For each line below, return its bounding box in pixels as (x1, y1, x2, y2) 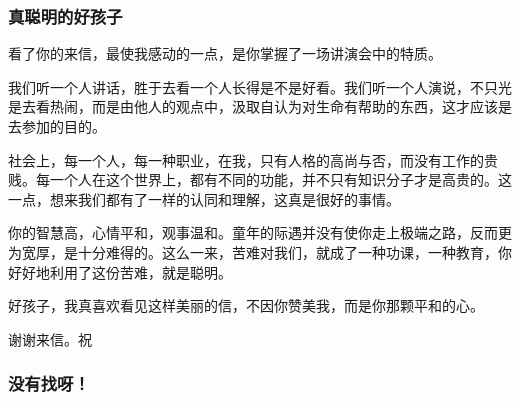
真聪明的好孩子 (8, 3, 123, 28)
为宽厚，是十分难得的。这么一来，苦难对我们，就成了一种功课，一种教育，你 (8, 241, 512, 262)
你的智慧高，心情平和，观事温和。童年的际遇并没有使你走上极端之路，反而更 (8, 222, 512, 243)
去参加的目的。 (8, 116, 106, 136)
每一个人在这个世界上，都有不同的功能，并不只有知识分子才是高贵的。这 (35, 169, 512, 190)
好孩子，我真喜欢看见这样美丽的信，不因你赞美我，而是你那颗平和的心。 (8, 295, 484, 316)
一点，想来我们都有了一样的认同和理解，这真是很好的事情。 (8, 188, 400, 209)
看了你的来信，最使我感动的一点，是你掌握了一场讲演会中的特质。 (8, 43, 442, 64)
